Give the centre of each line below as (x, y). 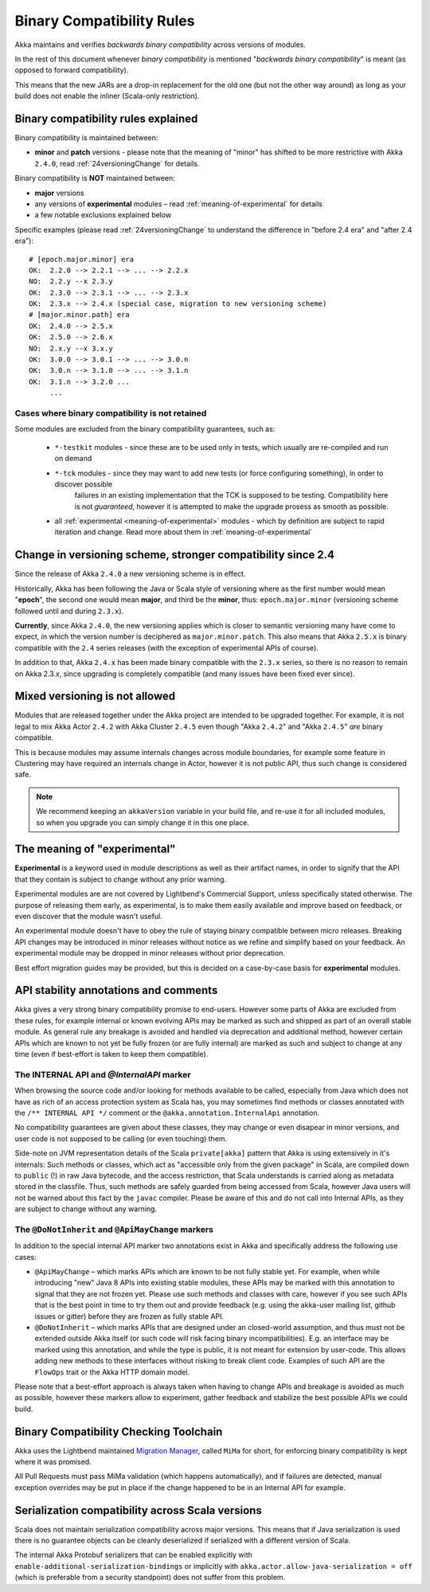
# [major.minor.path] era (80, 315)
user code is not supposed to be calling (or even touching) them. (121, 1138)
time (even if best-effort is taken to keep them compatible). (111, 1054)
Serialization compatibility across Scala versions (138, 1510)
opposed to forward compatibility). (72, 70)
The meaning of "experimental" (95, 849)
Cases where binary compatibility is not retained (111, 413)
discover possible (84, 484)
